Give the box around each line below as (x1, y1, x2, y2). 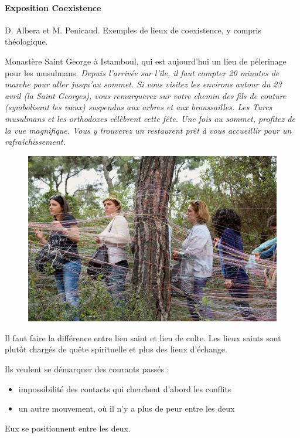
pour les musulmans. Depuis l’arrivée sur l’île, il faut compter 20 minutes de (5, 66, 279, 79)
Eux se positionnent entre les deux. (5, 422, 131, 434)
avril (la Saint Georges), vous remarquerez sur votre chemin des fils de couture (5, 89, 287, 101)
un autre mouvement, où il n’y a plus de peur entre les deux (18, 402, 235, 415)
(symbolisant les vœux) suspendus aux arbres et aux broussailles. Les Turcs (5, 101, 272, 113)
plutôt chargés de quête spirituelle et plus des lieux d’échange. (5, 343, 227, 355)
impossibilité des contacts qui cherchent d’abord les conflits (18, 382, 231, 395)
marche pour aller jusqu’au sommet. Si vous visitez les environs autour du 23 (5, 78, 282, 90)
